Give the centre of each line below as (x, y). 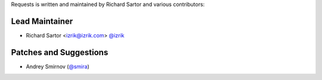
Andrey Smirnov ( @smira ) (58, 66)
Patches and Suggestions (60, 52)
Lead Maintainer (42, 21)
